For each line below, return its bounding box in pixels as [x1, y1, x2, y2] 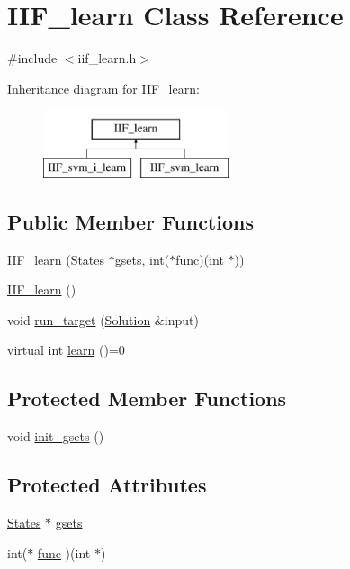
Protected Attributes [7, 471, 207, 499]
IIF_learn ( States [7, 249, 105, 268]
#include [7, 49, 58, 68]
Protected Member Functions [7, 384, 287, 412]
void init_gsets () [7, 427, 104, 446]
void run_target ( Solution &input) [7, 310, 199, 329]
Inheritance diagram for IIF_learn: [7, 78, 200, 97]
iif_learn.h [77, 49, 137, 68]
